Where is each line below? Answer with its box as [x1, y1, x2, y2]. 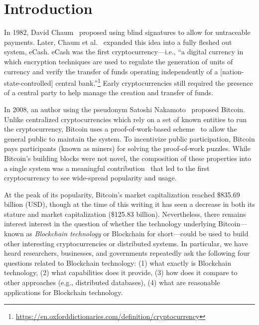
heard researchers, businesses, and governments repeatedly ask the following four [4, 248, 250, 258]
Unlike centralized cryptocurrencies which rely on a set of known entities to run [4, 114, 247, 124]
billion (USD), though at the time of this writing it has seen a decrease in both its [4, 199, 255, 209]
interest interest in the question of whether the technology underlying [4, 218, 216, 229]
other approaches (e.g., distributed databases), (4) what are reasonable [4, 277, 220, 288]
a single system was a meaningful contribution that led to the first [4, 162, 210, 173]
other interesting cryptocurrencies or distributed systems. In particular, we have [4, 238, 248, 248]
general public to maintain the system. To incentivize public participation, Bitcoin [4, 133, 255, 144]
